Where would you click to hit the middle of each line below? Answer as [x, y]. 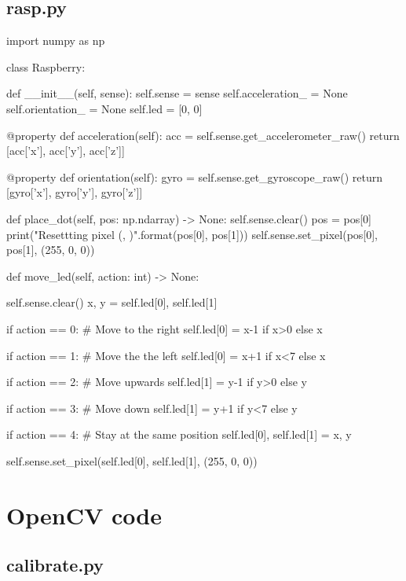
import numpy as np [56, 40]
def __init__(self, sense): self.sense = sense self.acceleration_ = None [177, 93]
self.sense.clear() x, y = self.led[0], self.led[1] [112, 302]
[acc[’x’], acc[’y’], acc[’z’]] [66, 151]
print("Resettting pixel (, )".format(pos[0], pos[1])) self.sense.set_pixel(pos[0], [192, 234]
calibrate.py [55, 565]
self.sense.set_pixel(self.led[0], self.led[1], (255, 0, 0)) [132, 460]
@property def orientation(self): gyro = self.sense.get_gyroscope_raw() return [195, 177]
